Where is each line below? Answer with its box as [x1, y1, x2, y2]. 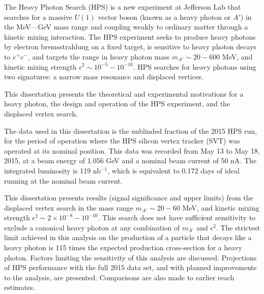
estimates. [4, 282, 35, 292]
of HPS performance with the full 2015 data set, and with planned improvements [4, 262, 257, 273]
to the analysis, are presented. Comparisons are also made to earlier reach [4, 272, 234, 282]
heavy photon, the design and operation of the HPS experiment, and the [4, 98, 230, 109]
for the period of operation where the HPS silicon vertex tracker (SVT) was [4, 135, 240, 146]
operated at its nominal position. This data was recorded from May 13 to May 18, [4, 145, 260, 156]
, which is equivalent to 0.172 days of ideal [107, 165, 240, 175]
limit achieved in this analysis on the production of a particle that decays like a [4, 232, 252, 243]
